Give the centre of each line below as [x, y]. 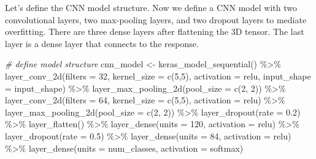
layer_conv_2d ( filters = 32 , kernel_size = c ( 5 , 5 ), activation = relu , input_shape [158, 76]
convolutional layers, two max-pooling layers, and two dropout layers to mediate [156, 19]
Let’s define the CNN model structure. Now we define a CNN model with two [151, 7]
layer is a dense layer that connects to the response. [102, 43]
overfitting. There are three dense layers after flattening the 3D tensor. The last [155, 31]
